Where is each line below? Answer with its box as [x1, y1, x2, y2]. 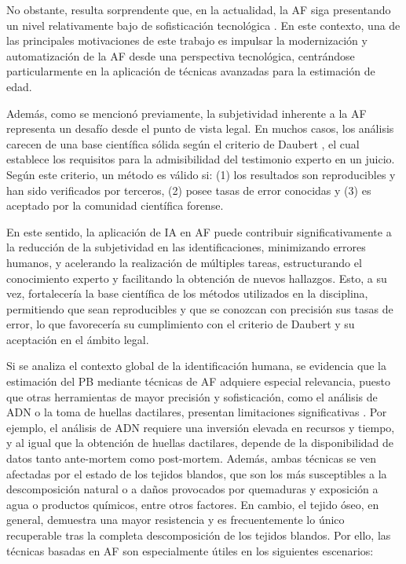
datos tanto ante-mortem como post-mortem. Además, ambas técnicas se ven [6, 450, 376, 467]
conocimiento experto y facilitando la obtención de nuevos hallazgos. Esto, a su [6, 269, 387, 286]
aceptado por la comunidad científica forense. [6, 197, 224, 214]
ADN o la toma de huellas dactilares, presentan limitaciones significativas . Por [6, 404, 387, 420]
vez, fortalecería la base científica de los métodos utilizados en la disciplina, [6, 285, 368, 302]
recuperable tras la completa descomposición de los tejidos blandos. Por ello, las [6, 527, 391, 543]
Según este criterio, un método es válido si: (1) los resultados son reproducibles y [6, 166, 396, 182]
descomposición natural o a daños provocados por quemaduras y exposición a [6, 481, 379, 497]
